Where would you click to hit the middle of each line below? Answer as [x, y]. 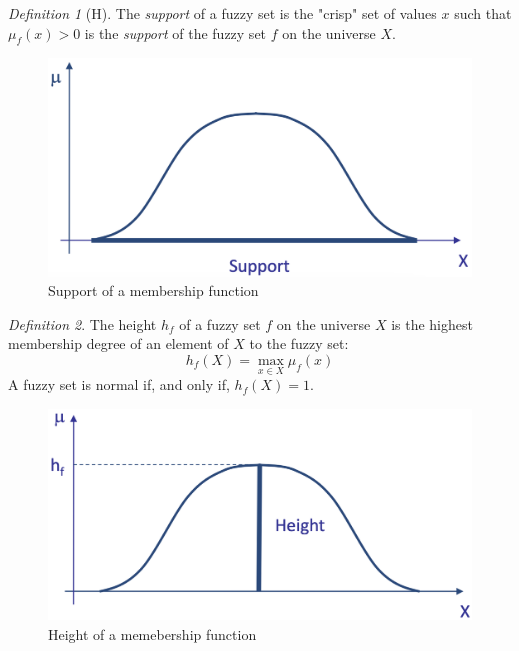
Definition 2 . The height [82, 323]
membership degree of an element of [118, 343]
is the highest [432, 323]
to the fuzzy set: [299, 343]
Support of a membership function [153, 290]
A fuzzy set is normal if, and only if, [119, 384]
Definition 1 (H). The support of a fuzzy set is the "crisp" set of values [222, 13]
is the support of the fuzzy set [175, 32]
